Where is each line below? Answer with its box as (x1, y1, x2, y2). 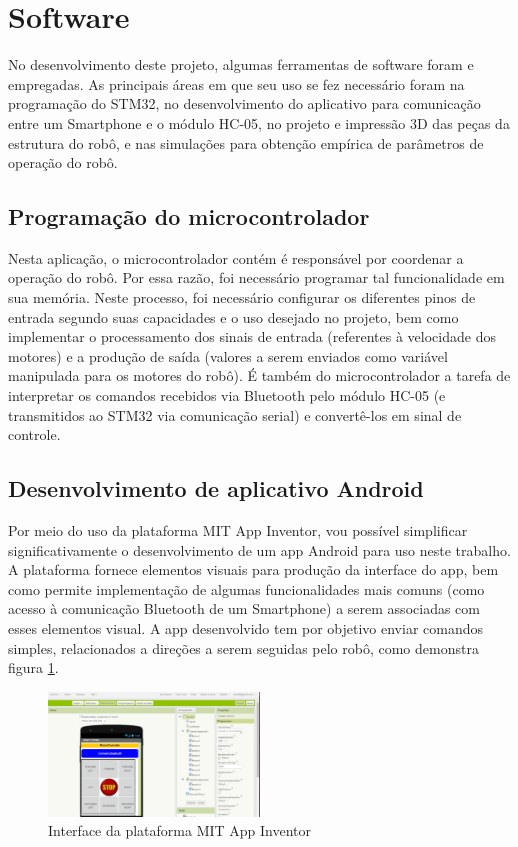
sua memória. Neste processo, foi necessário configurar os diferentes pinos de (8, 287, 476, 308)
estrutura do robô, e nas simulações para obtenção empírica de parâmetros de (8, 132, 484, 153)
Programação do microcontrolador (8, 201, 370, 232)
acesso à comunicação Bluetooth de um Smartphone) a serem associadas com (8, 598, 480, 619)
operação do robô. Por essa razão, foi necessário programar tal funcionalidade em (8, 267, 505, 288)
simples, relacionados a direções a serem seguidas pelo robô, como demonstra (8, 637, 479, 658)
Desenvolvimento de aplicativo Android (8, 473, 424, 504)
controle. (8, 424, 61, 445)
